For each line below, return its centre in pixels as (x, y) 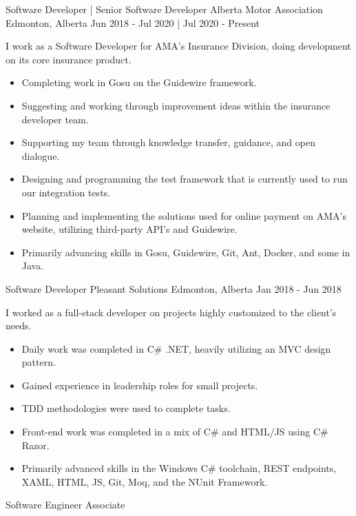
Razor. (35, 445)
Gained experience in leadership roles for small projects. (140, 385)
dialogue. (41, 155)
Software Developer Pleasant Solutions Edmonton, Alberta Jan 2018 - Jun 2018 (174, 288)
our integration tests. (66, 192)
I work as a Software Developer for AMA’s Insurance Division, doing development (178, 46)
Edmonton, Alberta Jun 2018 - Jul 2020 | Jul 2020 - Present (133, 22)
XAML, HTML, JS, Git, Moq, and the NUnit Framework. (145, 481)
